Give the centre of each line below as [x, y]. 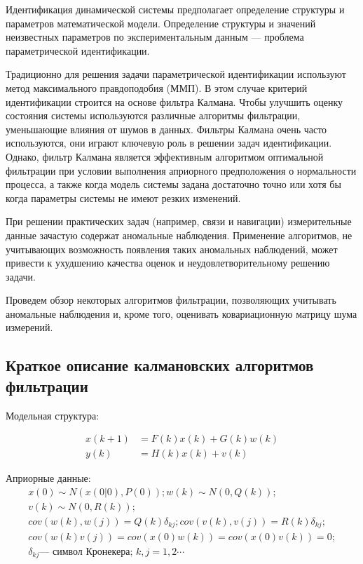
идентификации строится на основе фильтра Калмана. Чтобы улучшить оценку [174, 101]
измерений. [29, 327]
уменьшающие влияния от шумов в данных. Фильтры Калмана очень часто [166, 129]
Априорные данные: [48, 478]
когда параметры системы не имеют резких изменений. [123, 197]
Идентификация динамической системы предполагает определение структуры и [175, 9]
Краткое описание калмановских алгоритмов [160, 365]
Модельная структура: [53, 415]
